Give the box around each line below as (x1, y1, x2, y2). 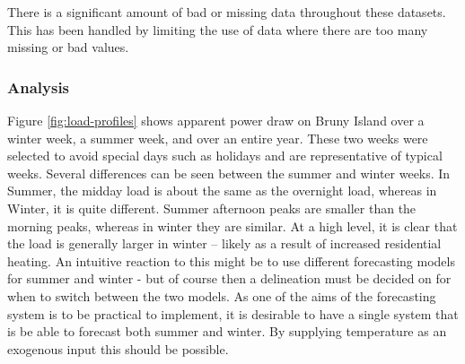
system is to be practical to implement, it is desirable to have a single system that (7, 304, 459, 323)
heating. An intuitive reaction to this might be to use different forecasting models (7, 251, 455, 270)
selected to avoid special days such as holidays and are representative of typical (7, 146, 443, 165)
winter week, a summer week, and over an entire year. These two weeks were (7, 128, 428, 147)
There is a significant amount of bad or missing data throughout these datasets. (7, 3, 446, 21)
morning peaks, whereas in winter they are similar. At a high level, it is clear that (7, 216, 458, 235)
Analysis (7, 75, 70, 98)
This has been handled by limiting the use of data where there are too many (7, 20, 428, 39)
